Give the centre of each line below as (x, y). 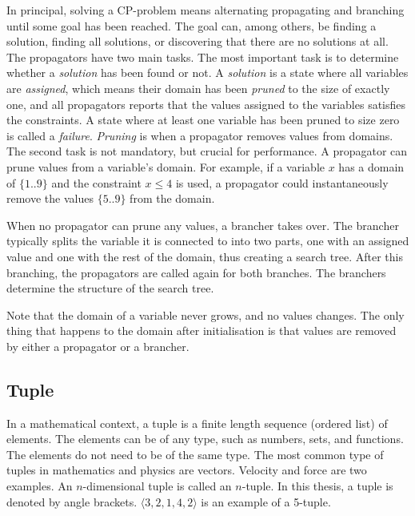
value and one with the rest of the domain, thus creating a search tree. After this (205, 256)
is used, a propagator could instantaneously (282, 182)
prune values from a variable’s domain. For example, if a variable (166, 166)
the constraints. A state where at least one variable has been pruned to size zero (203, 120)
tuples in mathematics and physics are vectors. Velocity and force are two (187, 470)
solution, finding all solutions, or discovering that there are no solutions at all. (198, 41)
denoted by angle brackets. (72, 501)
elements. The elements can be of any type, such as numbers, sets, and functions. (205, 439)
